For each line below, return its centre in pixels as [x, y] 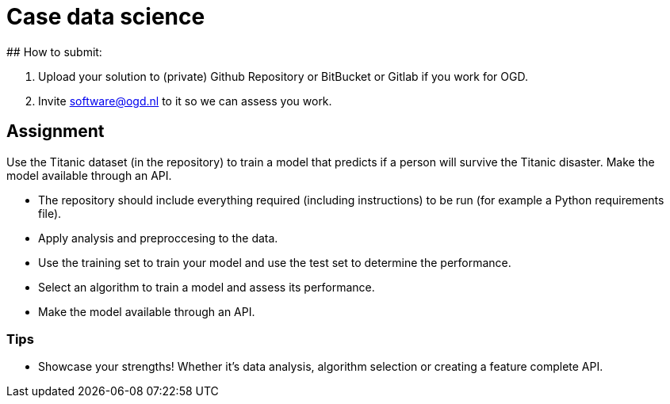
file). [50, 213]
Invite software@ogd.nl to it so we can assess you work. [185, 101]
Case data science [106, 17]
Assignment [56, 131]
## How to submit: [54, 51]
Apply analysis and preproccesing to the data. [158, 238]
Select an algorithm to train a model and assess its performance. [207, 287]
